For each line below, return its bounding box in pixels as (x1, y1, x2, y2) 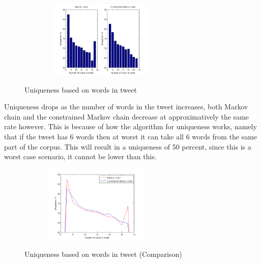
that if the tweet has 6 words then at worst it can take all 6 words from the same (4, 131, 257, 141)
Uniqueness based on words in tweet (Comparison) (24, 249, 182, 259)
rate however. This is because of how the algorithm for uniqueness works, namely (4, 121, 257, 132)
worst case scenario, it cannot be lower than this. (4, 151, 157, 162)
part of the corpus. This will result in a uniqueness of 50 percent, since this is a (4, 141, 251, 152)
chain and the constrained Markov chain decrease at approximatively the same (4, 111, 249, 122)
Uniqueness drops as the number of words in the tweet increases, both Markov (4, 101, 248, 112)
